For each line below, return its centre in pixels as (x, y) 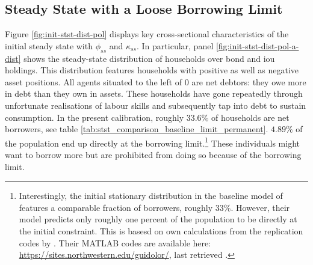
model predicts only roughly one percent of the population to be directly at (158, 219)
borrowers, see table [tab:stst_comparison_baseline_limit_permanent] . (137, 129)
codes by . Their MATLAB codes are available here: (115, 242)
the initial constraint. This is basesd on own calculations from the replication (161, 230)
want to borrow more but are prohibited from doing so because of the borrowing (153, 154)
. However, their (260, 207)
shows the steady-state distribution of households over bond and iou (149, 58)
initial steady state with (49, 45)
